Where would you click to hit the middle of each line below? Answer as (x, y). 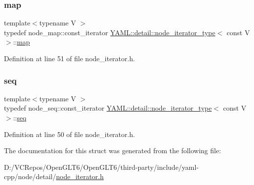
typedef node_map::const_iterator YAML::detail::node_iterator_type (110, 32)
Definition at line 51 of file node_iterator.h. (70, 58)
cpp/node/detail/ (30, 176)
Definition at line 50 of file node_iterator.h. (70, 134)
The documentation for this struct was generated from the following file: (113, 150)
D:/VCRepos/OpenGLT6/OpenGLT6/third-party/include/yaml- (102, 167)
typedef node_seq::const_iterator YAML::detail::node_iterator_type (108, 108)
